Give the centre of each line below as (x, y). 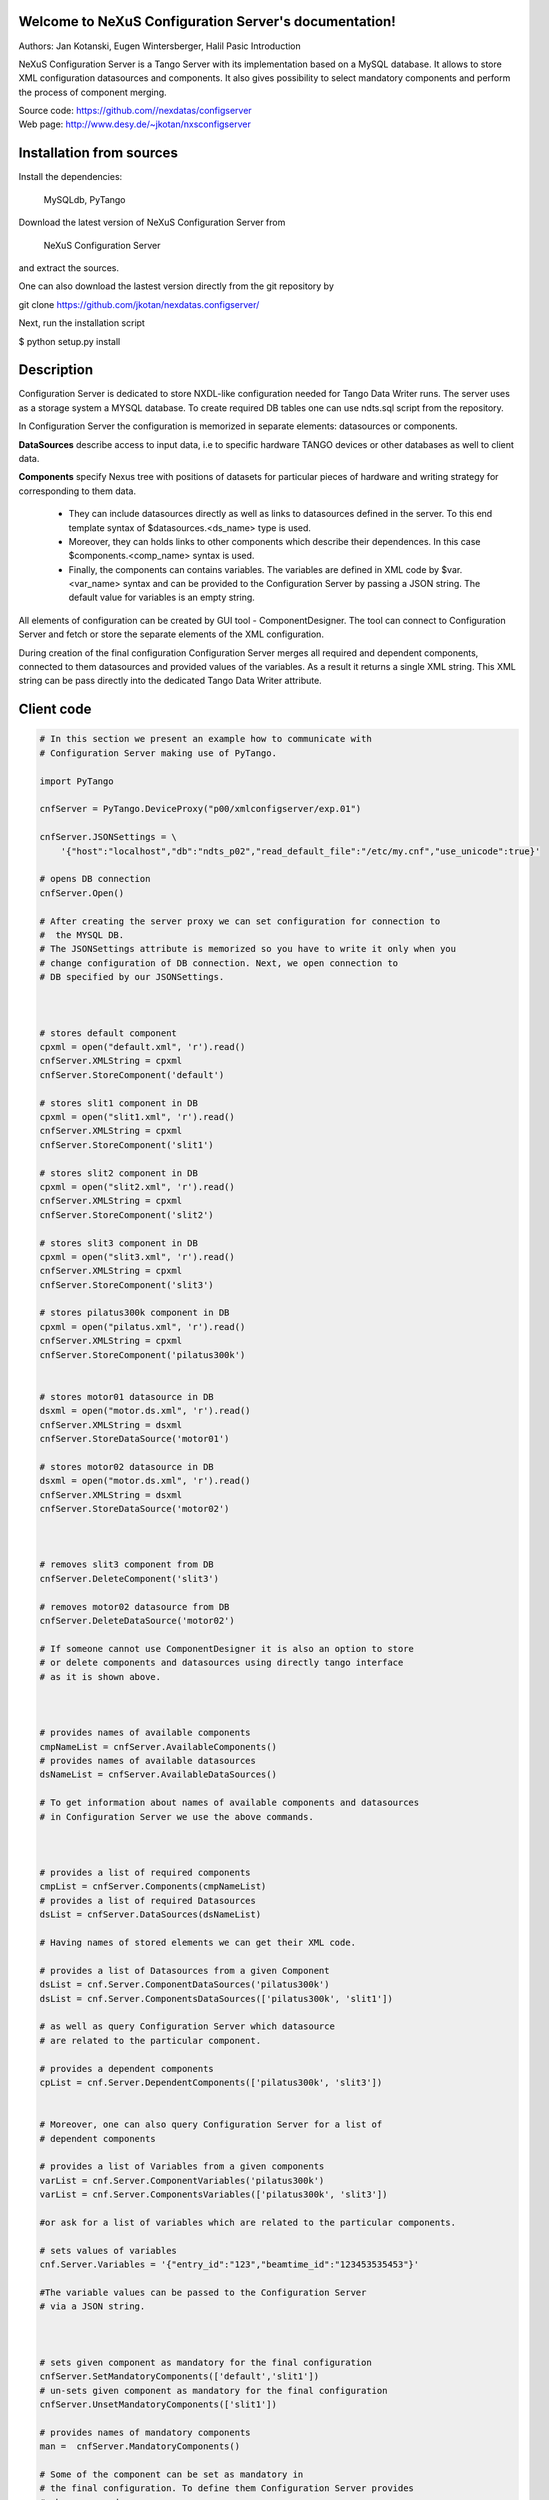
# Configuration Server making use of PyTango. (158, 753)
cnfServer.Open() (82, 893)
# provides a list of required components (145, 1873)
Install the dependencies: (70, 177)
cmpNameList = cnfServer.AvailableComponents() (158, 1746)
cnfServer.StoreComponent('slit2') (126, 1214)
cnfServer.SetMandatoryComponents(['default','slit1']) (179, 2376)
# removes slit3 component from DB (126, 1564)
